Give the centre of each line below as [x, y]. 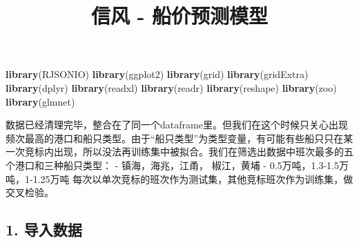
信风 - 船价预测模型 [179, 16]
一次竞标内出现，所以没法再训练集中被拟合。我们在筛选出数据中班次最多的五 [179, 152]
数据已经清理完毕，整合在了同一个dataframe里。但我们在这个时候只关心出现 [177, 125]
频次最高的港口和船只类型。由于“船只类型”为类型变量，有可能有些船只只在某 [179, 138]
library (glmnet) [40, 101]
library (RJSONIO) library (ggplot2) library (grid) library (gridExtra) [157, 74]
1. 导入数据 [44, 230]
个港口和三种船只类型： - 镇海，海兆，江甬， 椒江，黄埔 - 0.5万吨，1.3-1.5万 [177, 165]
